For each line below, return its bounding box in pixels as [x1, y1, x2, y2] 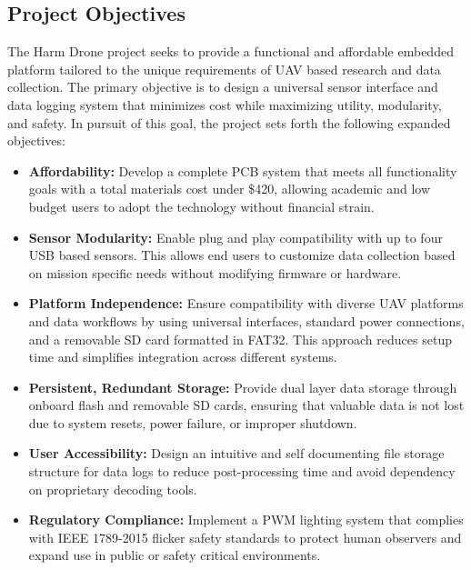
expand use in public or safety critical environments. [28, 545, 321, 565]
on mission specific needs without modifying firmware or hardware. [28, 263, 402, 282]
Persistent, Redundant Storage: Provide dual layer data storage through [28, 377, 457, 396]
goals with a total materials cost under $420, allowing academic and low [28, 179, 431, 198]
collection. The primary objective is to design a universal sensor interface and [7, 77, 438, 96]
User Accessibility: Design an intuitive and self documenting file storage [28, 444, 445, 463]
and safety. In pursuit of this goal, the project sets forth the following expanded [7, 113, 451, 132]
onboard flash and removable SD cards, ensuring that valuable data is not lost [28, 395, 465, 415]
